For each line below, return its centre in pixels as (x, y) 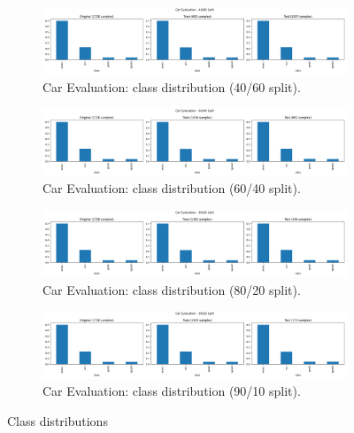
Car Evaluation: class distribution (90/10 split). (172, 391)
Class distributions (58, 420)
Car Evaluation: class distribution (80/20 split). (172, 289)
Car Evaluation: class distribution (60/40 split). (172, 188)
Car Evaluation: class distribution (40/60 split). (172, 86)
